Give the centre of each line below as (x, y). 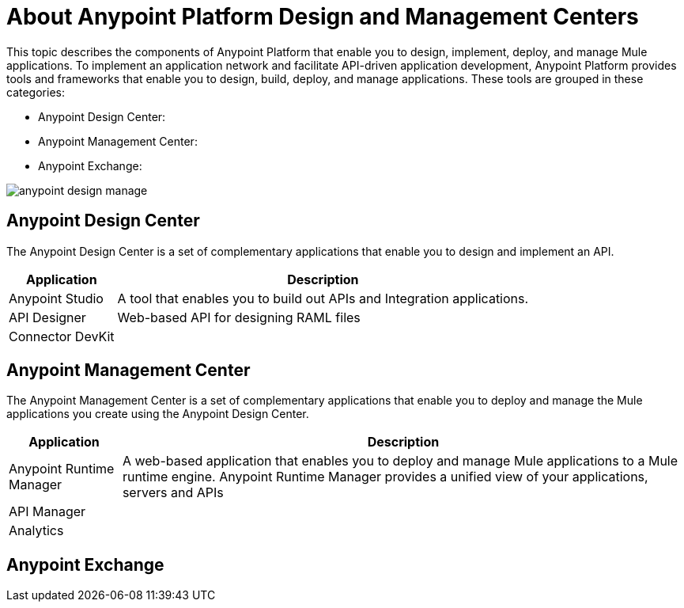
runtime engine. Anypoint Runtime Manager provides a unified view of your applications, (385, 477)
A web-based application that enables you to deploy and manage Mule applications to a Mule (400, 461)
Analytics (36, 531)
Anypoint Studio (56, 298)
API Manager (47, 512)
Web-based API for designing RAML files (239, 317)
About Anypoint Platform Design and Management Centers (323, 17)
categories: (36, 92)
